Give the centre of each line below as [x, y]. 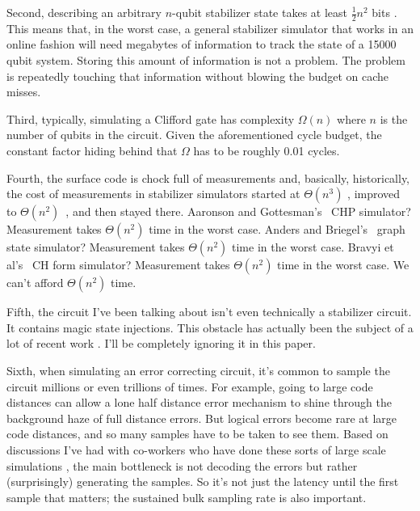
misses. [24, 92]
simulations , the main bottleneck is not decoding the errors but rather [182, 465]
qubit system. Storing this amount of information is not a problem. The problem [206, 60]
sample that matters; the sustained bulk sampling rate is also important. [187, 497]
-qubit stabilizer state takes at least [260, 12]
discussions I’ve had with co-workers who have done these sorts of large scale [196, 449]
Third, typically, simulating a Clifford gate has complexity [151, 118]
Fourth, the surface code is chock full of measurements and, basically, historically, [208, 177]
